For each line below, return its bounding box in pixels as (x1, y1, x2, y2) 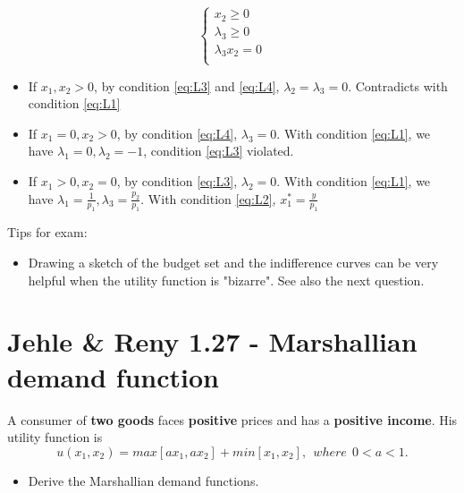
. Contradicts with (348, 76, 448, 95)
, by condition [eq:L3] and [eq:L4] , (94, 76, 280, 95)
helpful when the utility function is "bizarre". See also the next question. (28, 270, 425, 289)
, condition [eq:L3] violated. (143, 141, 294, 160)
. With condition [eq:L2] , (140, 189, 276, 208)
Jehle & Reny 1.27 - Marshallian (7, 323, 418, 360)
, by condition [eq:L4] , (116, 123, 238, 142)
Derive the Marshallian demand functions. (28, 471, 259, 489)
